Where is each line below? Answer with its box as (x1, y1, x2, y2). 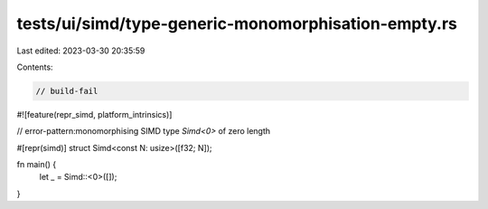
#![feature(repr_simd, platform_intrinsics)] (16, 109, 173, 119)
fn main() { (16, 159, 57, 170)
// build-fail (35, 86, 99, 96)
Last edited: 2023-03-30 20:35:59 (16, 45, 145, 56)
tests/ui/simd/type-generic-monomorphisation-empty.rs (16, 14, 458, 33)
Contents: (16, 62, 53, 72)
